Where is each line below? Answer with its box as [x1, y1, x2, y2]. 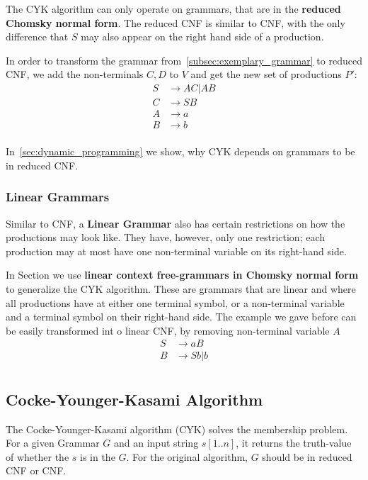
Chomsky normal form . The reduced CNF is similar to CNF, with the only [6, 15, 345, 30]
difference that [6, 29, 69, 44]
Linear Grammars [6, 188, 110, 206]
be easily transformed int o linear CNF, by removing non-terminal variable [6, 323, 330, 337]
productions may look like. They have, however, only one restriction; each [6, 230, 326, 245]
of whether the [6, 449, 69, 464]
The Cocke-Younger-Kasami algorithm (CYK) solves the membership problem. [6, 421, 348, 436]
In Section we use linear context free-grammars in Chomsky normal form [6, 267, 359, 282]
